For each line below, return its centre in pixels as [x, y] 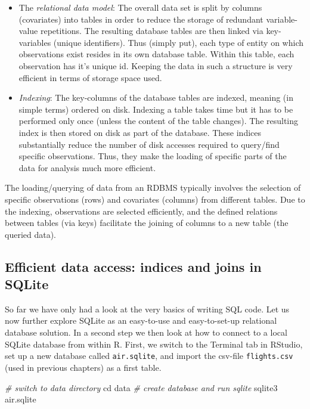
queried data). [31, 234]
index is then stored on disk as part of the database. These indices [140, 132]
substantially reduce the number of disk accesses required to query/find [149, 144]
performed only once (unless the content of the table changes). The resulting [159, 121]
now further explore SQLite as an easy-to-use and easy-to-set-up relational [141, 320]
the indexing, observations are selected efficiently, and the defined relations [141, 211]
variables [35, 42]
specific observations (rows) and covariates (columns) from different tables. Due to [155, 199]
